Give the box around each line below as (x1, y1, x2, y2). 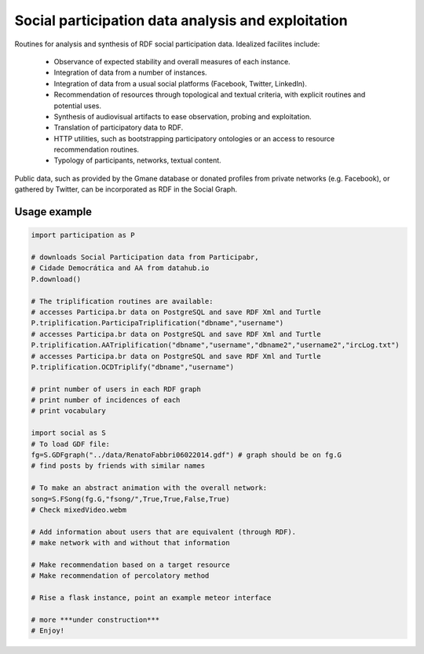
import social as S (31, 429, 106, 437)
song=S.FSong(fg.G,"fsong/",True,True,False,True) (31, 495, 231, 503)
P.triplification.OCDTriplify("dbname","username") (31, 362, 235, 371)
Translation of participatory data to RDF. (53, 122, 184, 133)
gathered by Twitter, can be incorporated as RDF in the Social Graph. (14, 185, 237, 194)
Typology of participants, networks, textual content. (53, 155, 221, 165)
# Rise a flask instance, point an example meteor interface (31, 594, 272, 602)
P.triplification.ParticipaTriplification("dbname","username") (31, 319, 284, 327)
